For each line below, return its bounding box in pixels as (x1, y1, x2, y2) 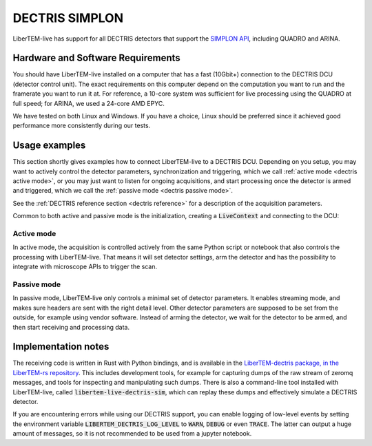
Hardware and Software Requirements (12, 52, 180, 64)
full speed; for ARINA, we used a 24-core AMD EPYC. (12, 99, 165, 107)
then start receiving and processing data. (12, 323, 130, 331)
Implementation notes (12, 341, 110, 352)
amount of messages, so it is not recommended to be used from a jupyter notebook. (12, 429, 252, 438)
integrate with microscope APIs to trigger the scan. (12, 262, 158, 271)
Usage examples (12, 140, 86, 151)
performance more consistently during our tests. (12, 121, 151, 130)
